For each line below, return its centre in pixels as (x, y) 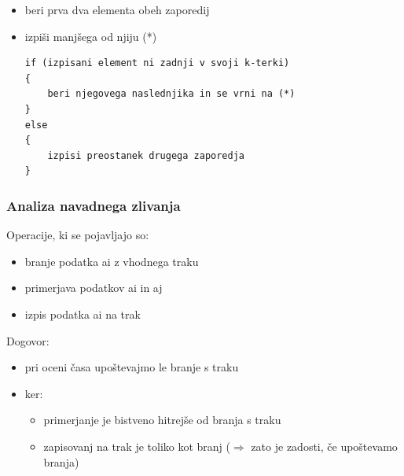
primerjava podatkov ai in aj (94, 288)
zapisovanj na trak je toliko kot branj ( (137, 446)
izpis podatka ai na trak (83, 314)
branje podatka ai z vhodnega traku (112, 261)
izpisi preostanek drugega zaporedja (146, 155)
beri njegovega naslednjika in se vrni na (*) (171, 94)
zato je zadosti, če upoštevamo (324, 446)
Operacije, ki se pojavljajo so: (78, 235)
